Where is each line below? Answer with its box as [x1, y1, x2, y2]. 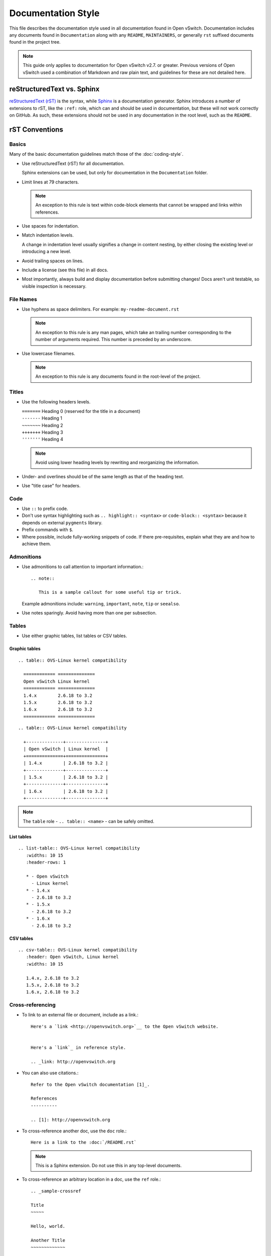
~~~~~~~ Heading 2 [22, 422, 63, 428]
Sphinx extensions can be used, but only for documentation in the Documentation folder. [22, 170, 208, 176]
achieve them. [22, 541, 51, 547]
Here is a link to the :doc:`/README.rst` [31, 1139, 137, 1145]
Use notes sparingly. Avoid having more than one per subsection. [22, 610, 157, 616]
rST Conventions [9, 126, 64, 134]
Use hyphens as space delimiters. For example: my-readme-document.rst [22, 306, 179, 312]
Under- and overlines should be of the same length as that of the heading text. [22, 473, 184, 479]
